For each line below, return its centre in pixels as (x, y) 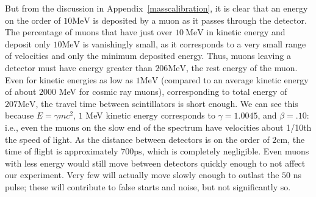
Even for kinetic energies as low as (69, 79)
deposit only (28, 43)
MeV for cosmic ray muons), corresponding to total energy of (173, 92)
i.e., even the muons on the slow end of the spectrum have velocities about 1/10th (158, 127)
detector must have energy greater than (79, 67)
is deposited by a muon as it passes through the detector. (200, 20)
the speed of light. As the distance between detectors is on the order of (137, 139)
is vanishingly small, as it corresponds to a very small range (194, 43)
